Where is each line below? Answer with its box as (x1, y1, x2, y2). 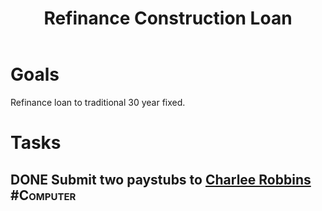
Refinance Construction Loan (43, 7, 293, 30)
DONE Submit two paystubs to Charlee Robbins (10, 171, 312, 188)
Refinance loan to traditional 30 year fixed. (10, 96, 186, 108)
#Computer (10, 187, 77, 204)
